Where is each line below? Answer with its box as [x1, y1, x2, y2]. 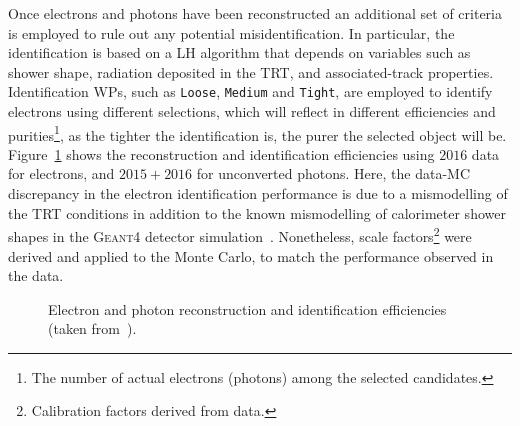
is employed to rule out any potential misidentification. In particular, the [8, 22, 455, 43]
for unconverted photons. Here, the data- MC [196, 163, 471, 184]
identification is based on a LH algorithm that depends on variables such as [8, 42, 471, 63]
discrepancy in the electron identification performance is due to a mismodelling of [8, 183, 508, 204]
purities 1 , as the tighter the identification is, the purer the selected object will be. [8, 121, 507, 145]
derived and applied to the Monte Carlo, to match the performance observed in [8, 245, 494, 266]
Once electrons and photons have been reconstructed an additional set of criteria [8, 3, 503, 23]
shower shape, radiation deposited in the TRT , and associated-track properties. [8, 61, 494, 82]
